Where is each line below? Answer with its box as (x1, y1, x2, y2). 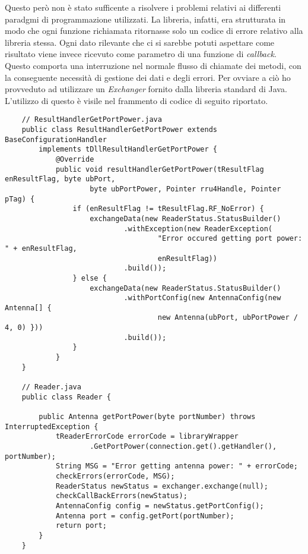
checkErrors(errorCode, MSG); (55, 471, 175, 480)
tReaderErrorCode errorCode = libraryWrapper (55, 432, 239, 441)
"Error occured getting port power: (157, 234, 303, 243)
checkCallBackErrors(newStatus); (55, 492, 188, 501)
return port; (55, 521, 107, 530)
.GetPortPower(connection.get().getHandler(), (90, 442, 277, 451)
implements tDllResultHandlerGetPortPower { (39, 145, 217, 154)
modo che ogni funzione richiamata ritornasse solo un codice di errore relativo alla (5, 24, 303, 37)
